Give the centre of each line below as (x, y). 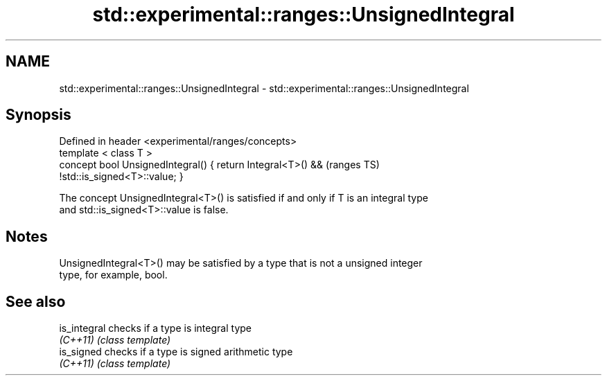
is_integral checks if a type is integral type (155, 328)
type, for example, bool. (113, 275)
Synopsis (38, 115)
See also (36, 301)
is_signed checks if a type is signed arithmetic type (176, 352)
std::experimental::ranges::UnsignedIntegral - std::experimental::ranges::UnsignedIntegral (264, 88)
